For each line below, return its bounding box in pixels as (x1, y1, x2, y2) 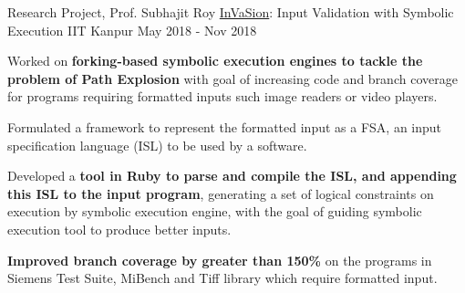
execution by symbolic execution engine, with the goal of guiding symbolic (7, 202, 422, 221)
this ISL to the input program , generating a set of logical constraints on (7, 183, 434, 203)
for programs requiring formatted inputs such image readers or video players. (7, 87, 438, 106)
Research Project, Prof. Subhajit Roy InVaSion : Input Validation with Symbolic (7, 3, 454, 21)
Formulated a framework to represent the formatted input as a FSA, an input (7, 117, 442, 136)
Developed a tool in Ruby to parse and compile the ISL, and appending (7, 166, 457, 185)
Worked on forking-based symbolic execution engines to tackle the (7, 51, 423, 70)
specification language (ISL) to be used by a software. (7, 135, 307, 154)
